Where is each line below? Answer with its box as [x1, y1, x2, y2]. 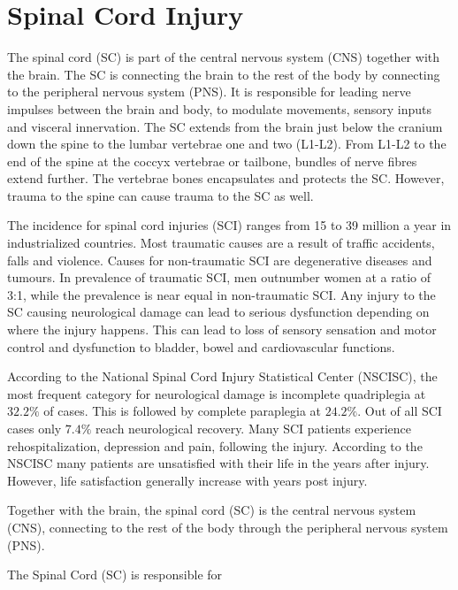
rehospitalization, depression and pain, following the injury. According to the [7, 436, 423, 455]
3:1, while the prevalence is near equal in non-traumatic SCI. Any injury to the [7, 285, 436, 303]
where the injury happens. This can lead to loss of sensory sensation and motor [7, 320, 437, 339]
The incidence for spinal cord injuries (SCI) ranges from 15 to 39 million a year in [7, 216, 452, 234]
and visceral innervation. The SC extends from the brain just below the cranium [7, 117, 443, 135]
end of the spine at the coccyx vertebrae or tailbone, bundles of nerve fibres [7, 151, 417, 170]
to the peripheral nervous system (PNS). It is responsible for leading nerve [7, 82, 411, 101]
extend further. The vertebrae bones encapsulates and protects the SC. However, [7, 169, 445, 188]
